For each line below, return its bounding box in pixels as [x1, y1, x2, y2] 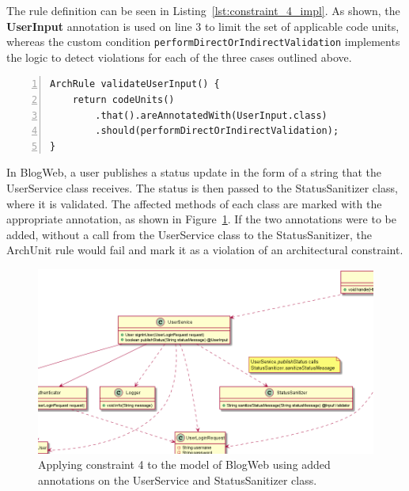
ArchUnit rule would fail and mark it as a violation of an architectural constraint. [6, 242, 403, 258]
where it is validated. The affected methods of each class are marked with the [6, 195, 382, 211]
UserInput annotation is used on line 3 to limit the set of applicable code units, [6, 17, 400, 34]
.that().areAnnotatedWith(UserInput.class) [95, 109, 328, 121]
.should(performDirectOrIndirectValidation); [95, 125, 339, 137]
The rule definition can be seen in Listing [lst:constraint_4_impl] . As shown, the [6, 2, 400, 18]
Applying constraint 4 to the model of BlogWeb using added [38, 456, 331, 473]
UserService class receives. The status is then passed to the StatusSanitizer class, [6, 180, 398, 196]
